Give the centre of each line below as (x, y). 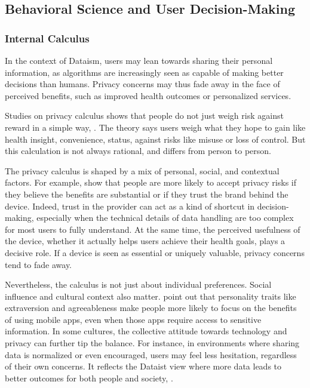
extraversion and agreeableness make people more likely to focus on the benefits (151, 308)
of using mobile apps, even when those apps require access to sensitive (133, 319)
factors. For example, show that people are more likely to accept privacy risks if (151, 182)
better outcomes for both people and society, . (89, 378)
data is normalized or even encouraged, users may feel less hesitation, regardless (151, 354)
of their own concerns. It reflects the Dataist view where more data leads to (143, 366)
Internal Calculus (47, 38)
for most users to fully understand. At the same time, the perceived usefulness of (153, 229)
